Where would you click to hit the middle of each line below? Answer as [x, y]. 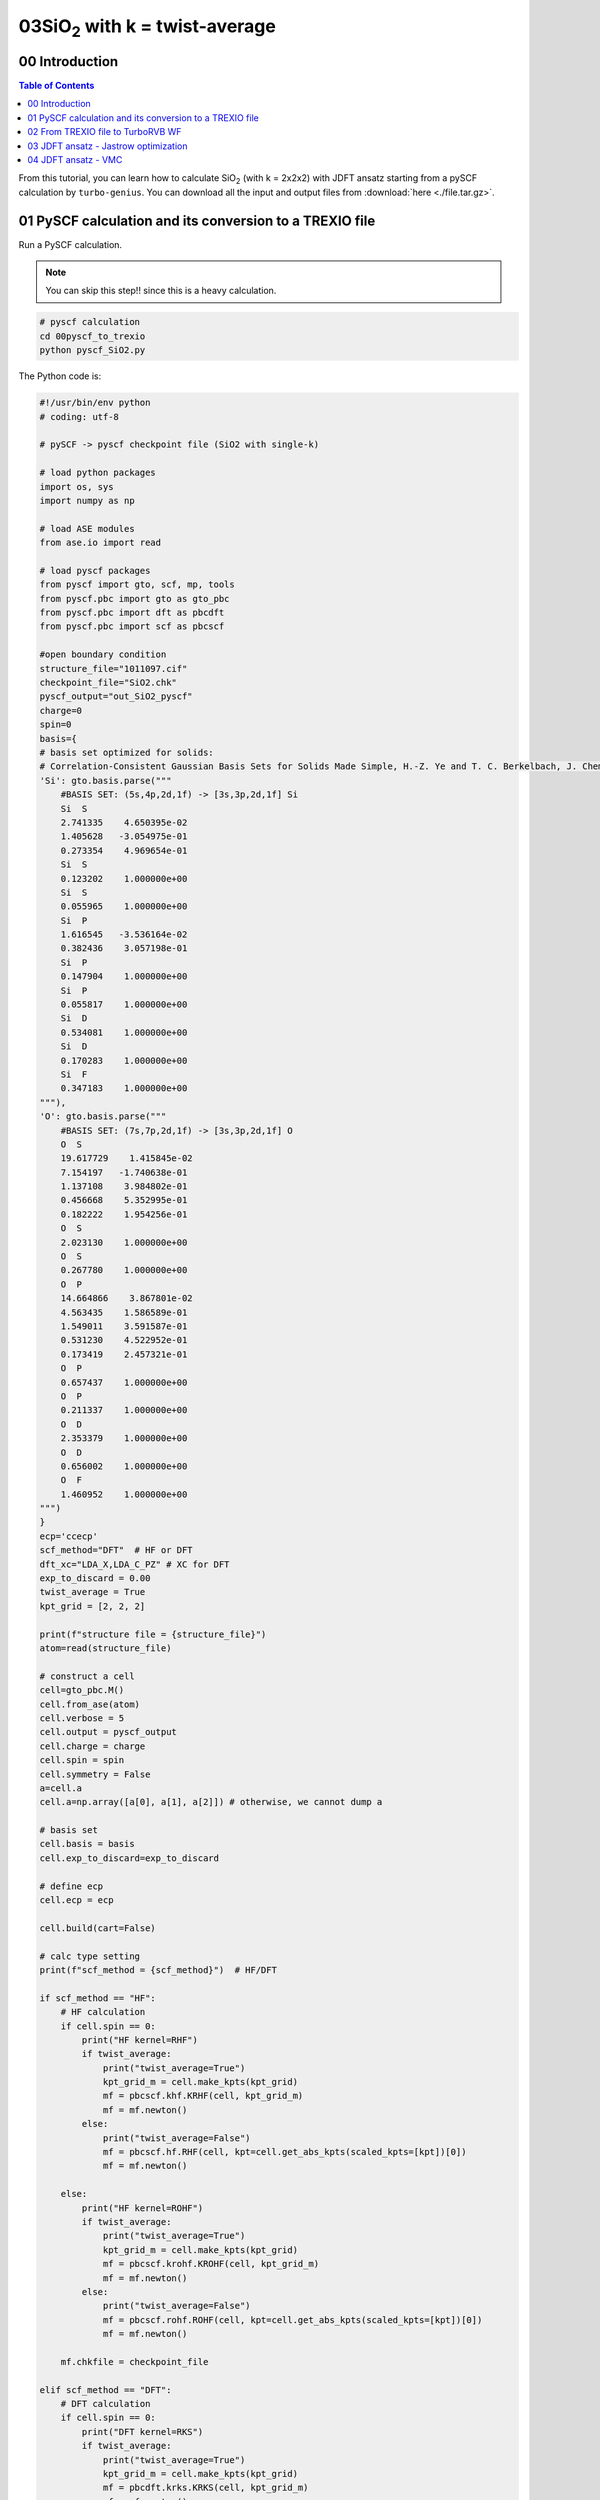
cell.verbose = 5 [82, 1718]
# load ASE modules [87, 528]
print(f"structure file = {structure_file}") [153, 1634]
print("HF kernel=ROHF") [142, 2208]
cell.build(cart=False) [98, 1928]
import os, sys [76, 486]
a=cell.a [61, 1788]
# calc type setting [89, 1956]
